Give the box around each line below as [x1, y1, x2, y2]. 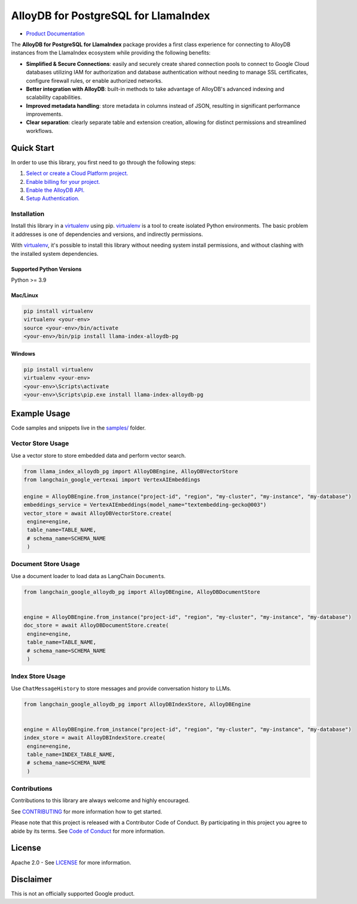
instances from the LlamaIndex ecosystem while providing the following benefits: [11, 49, 211, 56]
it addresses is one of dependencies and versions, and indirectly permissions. [11, 231, 203, 238]
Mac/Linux [11, 292, 39, 299]
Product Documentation [26, 30, 85, 37]
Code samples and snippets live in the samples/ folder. [11, 424, 146, 431]
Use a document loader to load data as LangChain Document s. [11, 572, 166, 579]
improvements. [26, 111, 63, 118]
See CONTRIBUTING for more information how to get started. [11, 808, 163, 815]
